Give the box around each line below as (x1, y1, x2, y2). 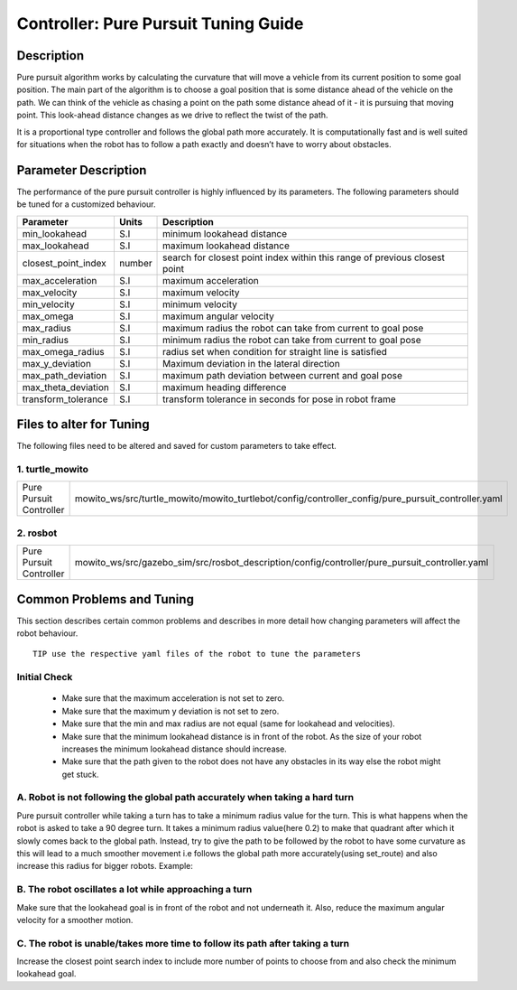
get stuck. (61, 769, 99, 780)
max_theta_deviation (22, 380, 110, 393)
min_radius (22, 333, 69, 346)
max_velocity (22, 285, 78, 298)
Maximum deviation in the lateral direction (162, 357, 340, 369)
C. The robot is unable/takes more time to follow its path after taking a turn (16, 937, 350, 949)
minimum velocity (162, 298, 238, 311)
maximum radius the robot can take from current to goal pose (162, 322, 424, 334)
